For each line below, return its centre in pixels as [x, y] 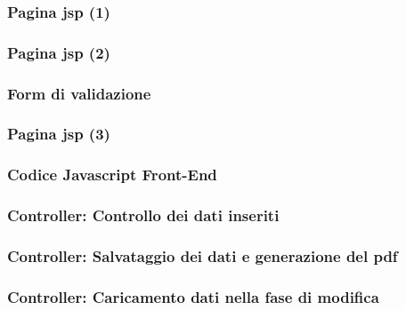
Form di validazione [79, 93]
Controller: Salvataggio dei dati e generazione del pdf [203, 255]
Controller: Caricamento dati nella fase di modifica [193, 296]
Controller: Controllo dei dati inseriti [143, 215]
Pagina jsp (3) [59, 134]
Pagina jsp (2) [59, 52]
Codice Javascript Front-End [112, 175]
